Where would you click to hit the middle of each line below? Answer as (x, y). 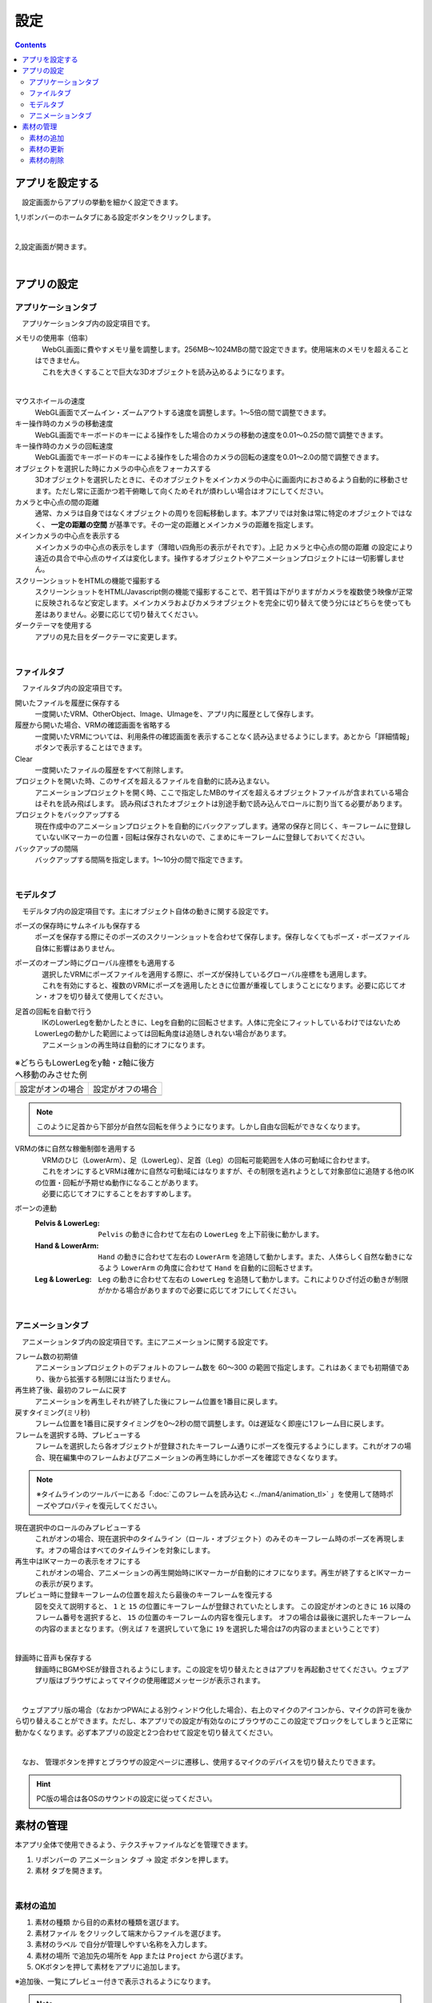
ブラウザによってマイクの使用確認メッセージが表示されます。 (164, 1681)
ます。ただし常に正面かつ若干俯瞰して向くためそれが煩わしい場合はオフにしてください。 (181, 491)
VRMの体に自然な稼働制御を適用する (75, 1149)
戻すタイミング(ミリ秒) (53, 1412)
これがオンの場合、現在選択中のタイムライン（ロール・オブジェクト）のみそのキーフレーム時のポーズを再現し (216, 1539)
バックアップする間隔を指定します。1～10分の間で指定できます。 (141, 860)
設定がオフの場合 (125, 1089)
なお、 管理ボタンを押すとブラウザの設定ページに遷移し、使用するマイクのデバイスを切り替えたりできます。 (200, 1762)
